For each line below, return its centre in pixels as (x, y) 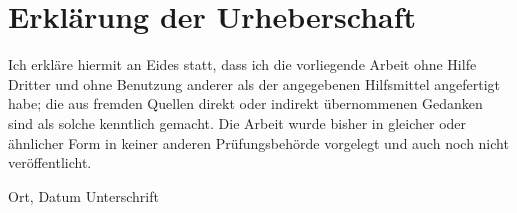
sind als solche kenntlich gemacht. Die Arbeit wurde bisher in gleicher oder (237, 122)
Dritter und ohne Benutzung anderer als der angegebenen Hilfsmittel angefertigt (254, 83)
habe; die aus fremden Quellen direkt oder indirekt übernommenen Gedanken (245, 103)
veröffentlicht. (50, 162)
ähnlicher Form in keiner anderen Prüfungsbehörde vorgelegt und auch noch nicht (258, 142)
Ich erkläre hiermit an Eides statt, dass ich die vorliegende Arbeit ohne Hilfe (242, 64)
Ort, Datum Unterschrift (83, 195)
